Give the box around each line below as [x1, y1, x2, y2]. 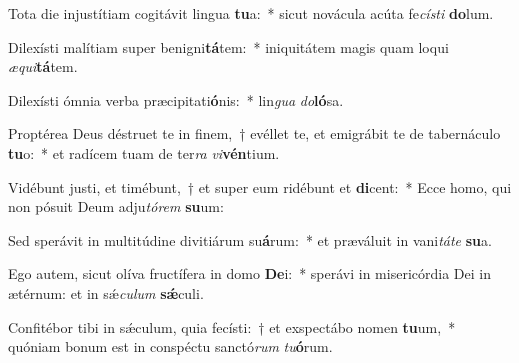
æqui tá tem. [8, 56, 78, 77]
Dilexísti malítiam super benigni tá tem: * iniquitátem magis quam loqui [8, 36, 449, 57]
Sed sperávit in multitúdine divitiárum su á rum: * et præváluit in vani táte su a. [8, 229, 492, 250]
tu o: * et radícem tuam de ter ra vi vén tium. [8, 142, 280, 163]
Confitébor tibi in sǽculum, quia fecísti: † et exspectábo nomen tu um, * [8, 316, 456, 337]
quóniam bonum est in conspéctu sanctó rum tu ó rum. [8, 336, 333, 357]
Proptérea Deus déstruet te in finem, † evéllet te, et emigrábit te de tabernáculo [8, 123, 501, 144]
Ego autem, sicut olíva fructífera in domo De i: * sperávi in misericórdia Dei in [8, 263, 491, 284]
